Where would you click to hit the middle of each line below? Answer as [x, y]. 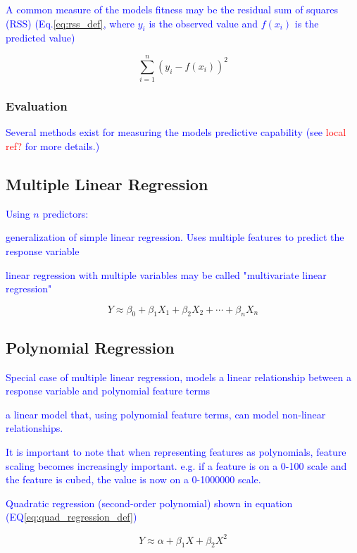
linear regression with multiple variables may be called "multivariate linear [166, 274]
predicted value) [40, 38]
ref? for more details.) [53, 145]
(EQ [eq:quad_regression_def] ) [71, 517]
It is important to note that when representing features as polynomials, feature [176, 452]
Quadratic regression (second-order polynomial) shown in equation [149, 503]
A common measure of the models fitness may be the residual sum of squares [172, 9]
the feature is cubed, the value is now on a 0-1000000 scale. [133, 479]
